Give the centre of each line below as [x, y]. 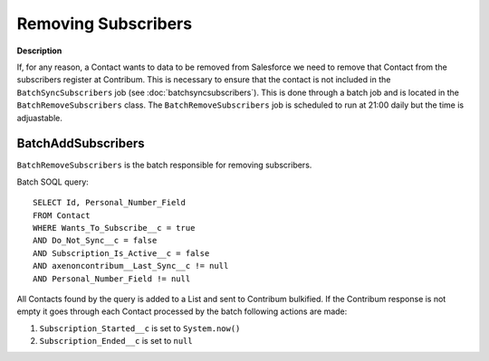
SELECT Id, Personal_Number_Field [109, 203]
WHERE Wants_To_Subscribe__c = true [114, 228]
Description [39, 51]
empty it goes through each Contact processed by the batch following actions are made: [182, 311]
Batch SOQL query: [53, 182]
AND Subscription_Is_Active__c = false [121, 253]
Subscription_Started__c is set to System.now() [140, 328]
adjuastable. [40, 118]
